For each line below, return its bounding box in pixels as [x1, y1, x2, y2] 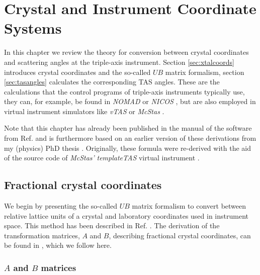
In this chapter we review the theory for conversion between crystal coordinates [4, 47, 249, 57]
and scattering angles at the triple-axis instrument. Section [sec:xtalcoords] [4, 56, 234, 67]
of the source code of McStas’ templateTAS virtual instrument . [4, 152, 200, 163]
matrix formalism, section [165, 66, 244, 77]
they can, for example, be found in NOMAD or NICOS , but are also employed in [4, 96, 256, 107]
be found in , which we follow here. [4, 240, 112, 250]
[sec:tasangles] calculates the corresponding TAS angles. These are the [4, 76, 220, 87]
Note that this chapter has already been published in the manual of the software [4, 123, 252, 133]
